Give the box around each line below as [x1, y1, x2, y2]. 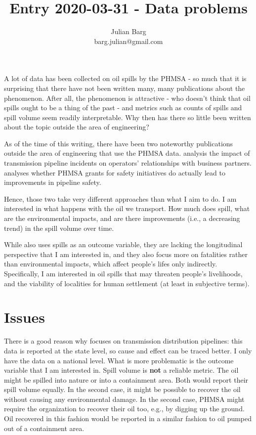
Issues [4, 307, 45, 327]
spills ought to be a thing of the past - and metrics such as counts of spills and [4, 102, 242, 113]
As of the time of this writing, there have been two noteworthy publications [4, 138, 233, 148]
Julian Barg [111, 26, 146, 37]
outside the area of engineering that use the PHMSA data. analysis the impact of [4, 148, 250, 158]
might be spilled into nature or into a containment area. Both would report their [4, 374, 249, 385]
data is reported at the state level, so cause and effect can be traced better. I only [4, 345, 252, 355]
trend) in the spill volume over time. [4, 222, 114, 233]
